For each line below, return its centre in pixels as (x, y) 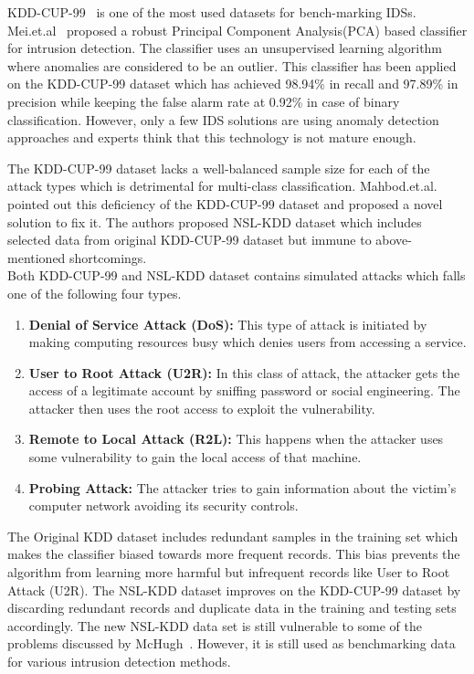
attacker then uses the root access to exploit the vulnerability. (202, 408)
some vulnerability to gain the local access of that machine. (195, 457)
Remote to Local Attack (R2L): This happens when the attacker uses (236, 439)
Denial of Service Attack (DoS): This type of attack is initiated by (228, 324)
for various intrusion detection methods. (119, 661)
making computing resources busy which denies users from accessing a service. (248, 342)
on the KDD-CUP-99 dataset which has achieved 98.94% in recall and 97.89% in (233, 84)
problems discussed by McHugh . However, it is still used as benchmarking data (232, 643)
